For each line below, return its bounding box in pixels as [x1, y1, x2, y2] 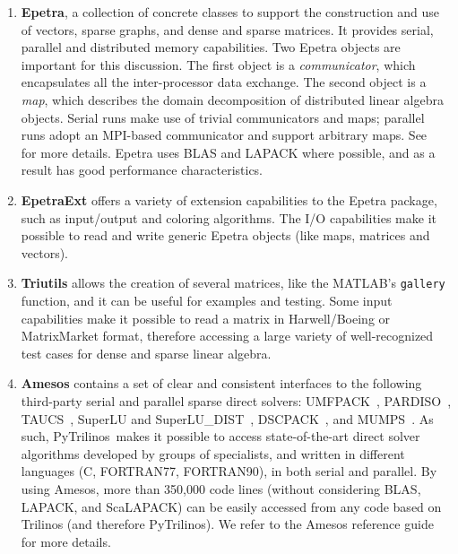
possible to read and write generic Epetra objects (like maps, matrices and [21, 226, 430, 245]
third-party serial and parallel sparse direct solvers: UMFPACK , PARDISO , [21, 391, 452, 410]
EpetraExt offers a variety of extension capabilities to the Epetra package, [21, 190, 437, 209]
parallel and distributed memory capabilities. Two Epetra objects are [21, 38, 401, 56]
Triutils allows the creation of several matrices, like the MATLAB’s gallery [21, 273, 445, 292]
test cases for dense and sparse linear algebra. [21, 343, 272, 362]
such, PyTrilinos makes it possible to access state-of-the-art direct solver [21, 427, 420, 446]
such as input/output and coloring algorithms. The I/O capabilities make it [21, 208, 436, 227]
